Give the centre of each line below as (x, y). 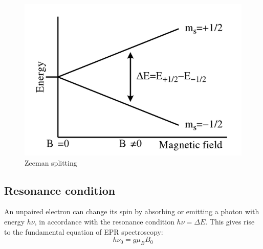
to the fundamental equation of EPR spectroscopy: (84, 231)
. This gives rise (230, 222)
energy (15, 222)
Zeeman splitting (51, 162)
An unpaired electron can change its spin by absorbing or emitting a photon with (132, 211)
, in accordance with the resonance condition (104, 222)
